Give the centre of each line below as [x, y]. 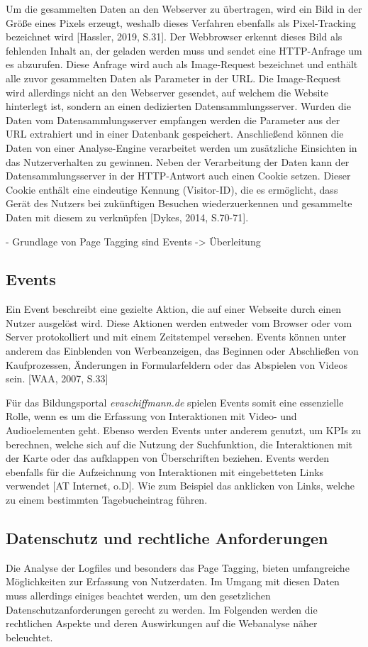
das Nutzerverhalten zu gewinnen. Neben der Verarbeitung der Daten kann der [178, 161]
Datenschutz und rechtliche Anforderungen [167, 538]
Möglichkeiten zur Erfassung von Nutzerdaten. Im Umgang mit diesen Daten [173, 581]
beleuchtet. [29, 637]
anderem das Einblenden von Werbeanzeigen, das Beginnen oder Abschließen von [182, 351]
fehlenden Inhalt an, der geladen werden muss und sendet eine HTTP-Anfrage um [184, 50]
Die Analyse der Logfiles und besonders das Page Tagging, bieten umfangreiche [178, 567]
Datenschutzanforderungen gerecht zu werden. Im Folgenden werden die [162, 609]
